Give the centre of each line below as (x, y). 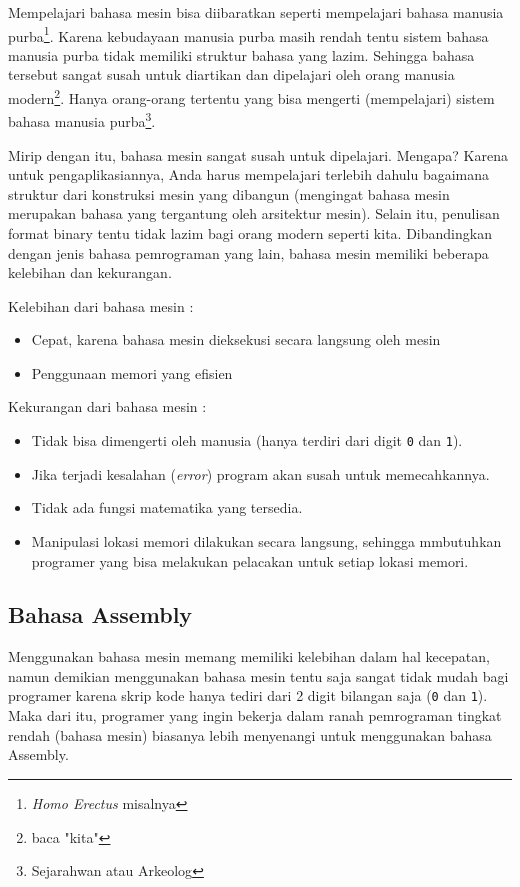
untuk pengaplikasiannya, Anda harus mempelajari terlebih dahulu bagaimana (249, 174)
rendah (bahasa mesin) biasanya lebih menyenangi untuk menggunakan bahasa (250, 734)
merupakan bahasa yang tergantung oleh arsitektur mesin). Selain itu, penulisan (254, 213)
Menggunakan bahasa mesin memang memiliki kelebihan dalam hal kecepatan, (249, 656)
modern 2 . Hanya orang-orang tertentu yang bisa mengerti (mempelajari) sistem (251, 96)
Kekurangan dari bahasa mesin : (107, 406)
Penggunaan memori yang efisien (132, 372)
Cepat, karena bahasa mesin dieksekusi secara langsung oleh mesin (236, 339)
